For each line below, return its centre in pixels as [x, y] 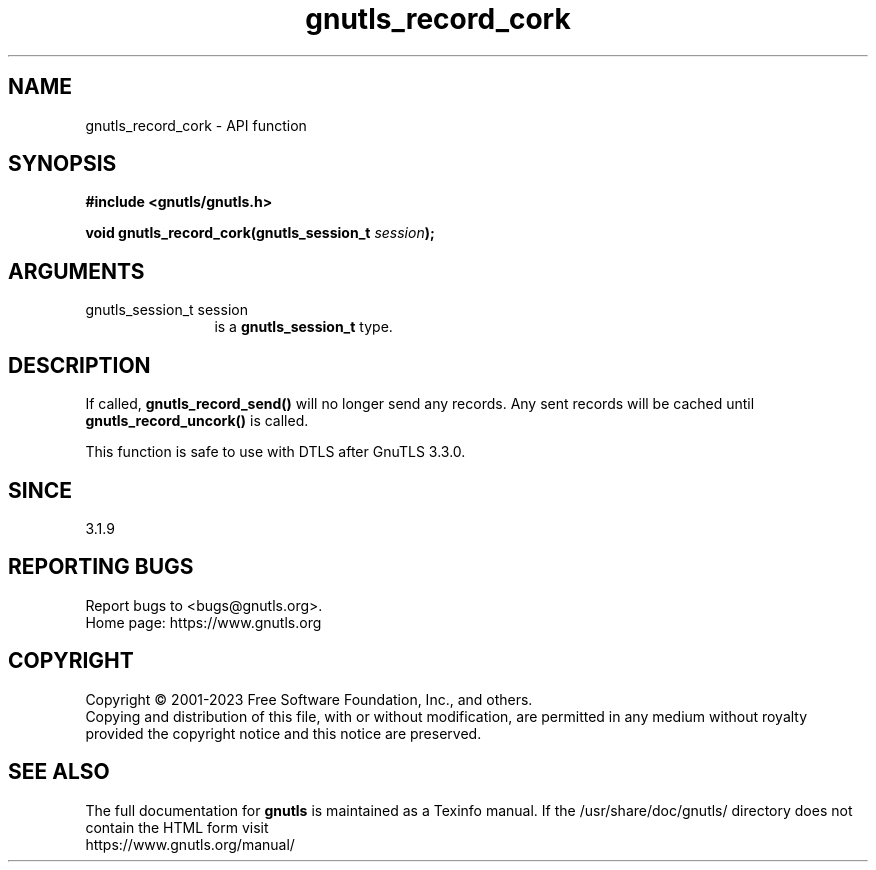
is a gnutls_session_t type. [303, 327]
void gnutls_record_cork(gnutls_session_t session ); [260, 233]
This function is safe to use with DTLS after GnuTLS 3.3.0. [275, 452]
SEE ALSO [59, 772]
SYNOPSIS [62, 164]
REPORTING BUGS [101, 567]
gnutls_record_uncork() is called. [197, 421]
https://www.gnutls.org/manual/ [190, 844]
